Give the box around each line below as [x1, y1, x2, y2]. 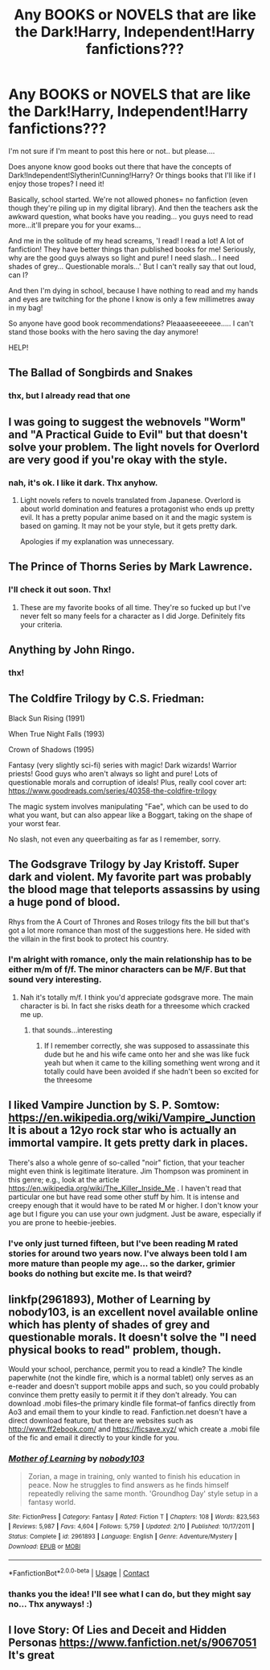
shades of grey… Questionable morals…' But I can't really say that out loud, [8, 261, 256, 271]
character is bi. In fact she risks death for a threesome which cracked [19, 1001, 251, 1011]
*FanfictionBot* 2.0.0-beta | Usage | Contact [8, 1567, 150, 1577]
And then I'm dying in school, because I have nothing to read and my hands [8, 285, 259, 295]
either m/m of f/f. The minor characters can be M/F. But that [8, 964, 247, 975]
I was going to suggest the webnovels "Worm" [8, 415, 247, 429]
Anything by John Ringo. [8, 643, 135, 657]
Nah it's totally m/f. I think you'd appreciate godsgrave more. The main [19, 992, 254, 1002]
